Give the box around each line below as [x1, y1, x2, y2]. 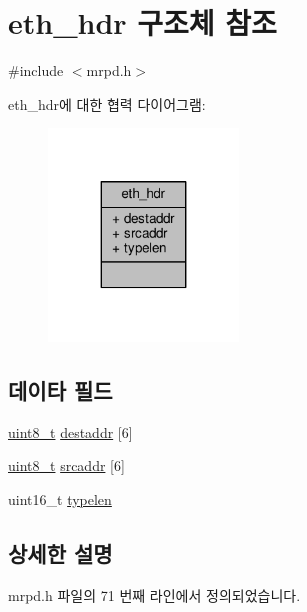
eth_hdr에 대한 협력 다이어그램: [8, 93, 206, 114]
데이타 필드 [8, 374, 113, 405]
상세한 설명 [8, 537, 113, 568]
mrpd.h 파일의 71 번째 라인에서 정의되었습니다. [8, 584, 301, 605]
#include [8, 60, 64, 81]
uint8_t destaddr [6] [8, 421, 133, 442]
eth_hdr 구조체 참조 [8, 2, 277, 43]
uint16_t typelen [8, 488, 112, 509]
